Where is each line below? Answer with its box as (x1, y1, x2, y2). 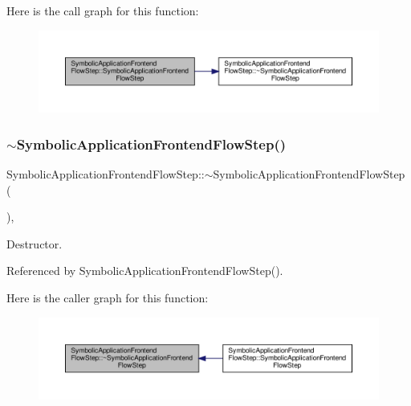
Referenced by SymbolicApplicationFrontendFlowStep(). (6, 262, 283, 279)
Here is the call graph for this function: (6, 2, 199, 18)
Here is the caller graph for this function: (6, 289, 209, 306)
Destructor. (6, 235, 63, 252)
